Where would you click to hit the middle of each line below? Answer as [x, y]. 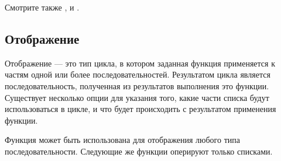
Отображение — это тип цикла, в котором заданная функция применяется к [140, 63]
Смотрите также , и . [42, 7]
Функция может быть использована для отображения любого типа [122, 140]
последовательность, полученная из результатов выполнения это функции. [137, 85]
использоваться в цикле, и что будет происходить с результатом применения [140, 109]
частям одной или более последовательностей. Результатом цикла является [138, 74]
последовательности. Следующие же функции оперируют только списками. [139, 151]
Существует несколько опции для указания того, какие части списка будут [137, 97]
